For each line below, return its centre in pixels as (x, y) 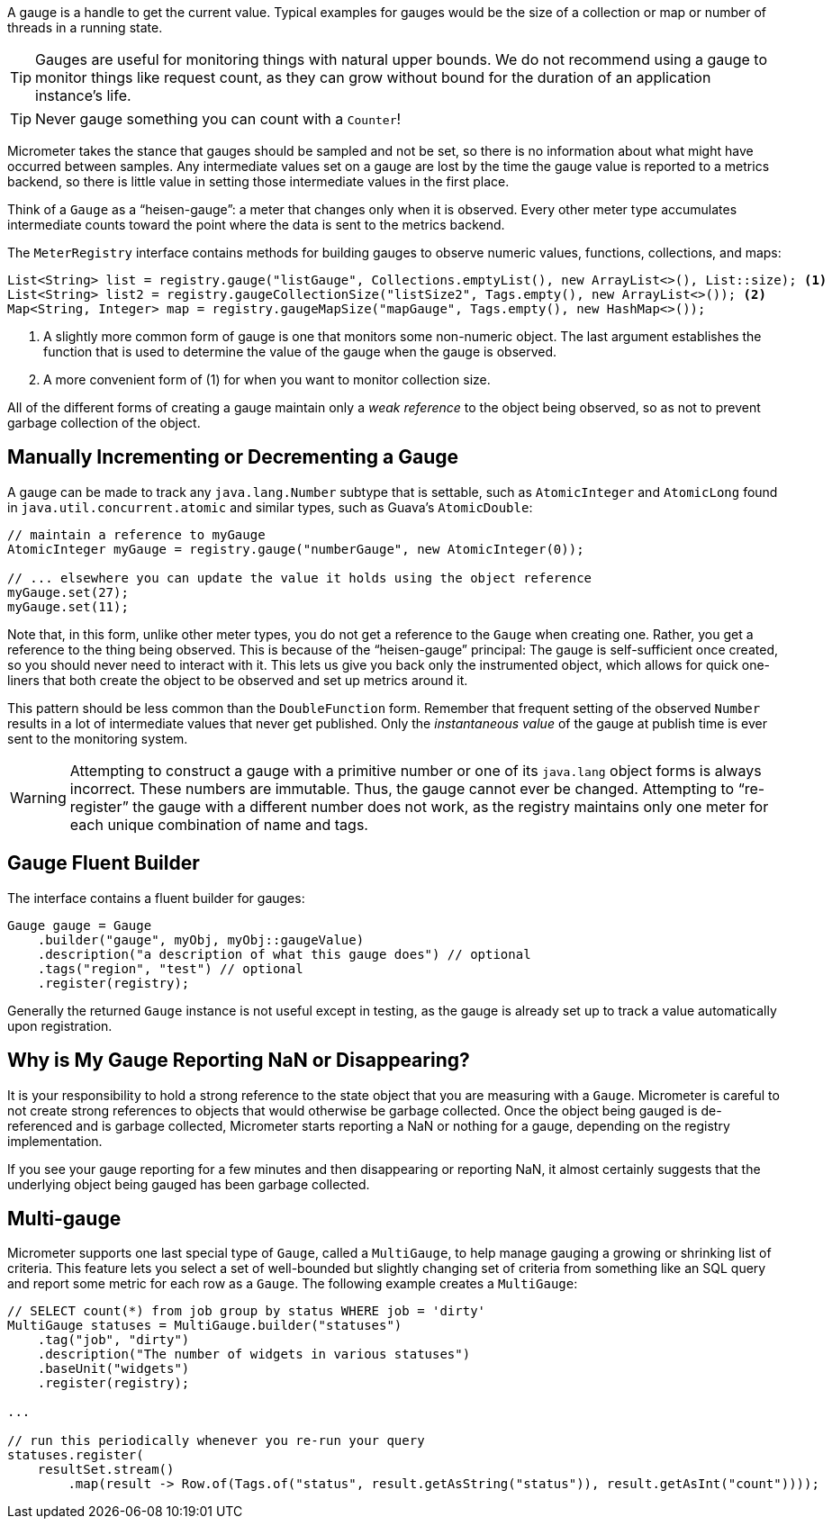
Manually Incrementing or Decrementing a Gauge (233, 457)
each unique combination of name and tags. (219, 824)
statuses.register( (76, 1455)
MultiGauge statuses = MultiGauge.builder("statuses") (205, 1326)
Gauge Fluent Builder (104, 863)
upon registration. (60, 1025)
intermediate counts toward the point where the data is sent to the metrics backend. (256, 225)
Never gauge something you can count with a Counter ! (218, 119)
